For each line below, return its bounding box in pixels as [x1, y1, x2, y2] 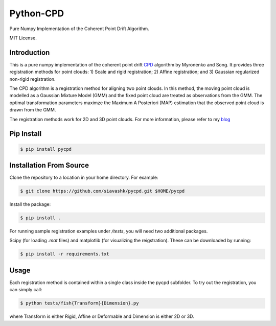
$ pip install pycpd [20, 146, 72, 152]
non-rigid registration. [9, 76, 56, 82]
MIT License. [9, 35, 37, 41]
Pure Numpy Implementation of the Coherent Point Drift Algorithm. [9, 26, 149, 32]
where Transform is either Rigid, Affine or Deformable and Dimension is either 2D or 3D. [9, 313, 194, 319]
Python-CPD [9, 8, 64, 19]
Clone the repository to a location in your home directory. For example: [9, 174, 158, 181]
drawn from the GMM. [9, 107, 56, 113]
